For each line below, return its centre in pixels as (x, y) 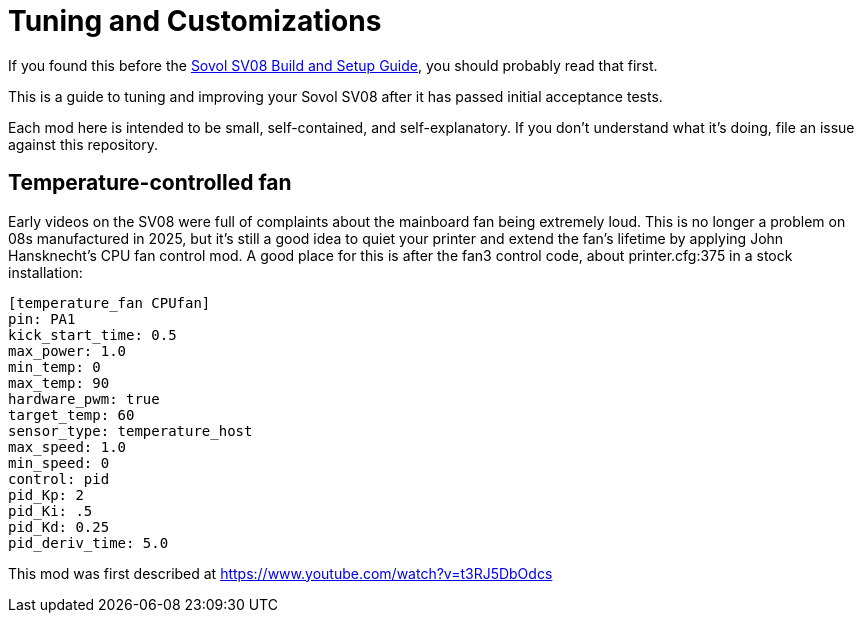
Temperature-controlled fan (150, 183)
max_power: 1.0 (67, 350)
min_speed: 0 (59, 462)
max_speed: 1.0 (67, 446)
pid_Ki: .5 (50, 510)
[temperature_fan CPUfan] (109, 302)
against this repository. (83, 144)
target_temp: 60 (71, 414)
